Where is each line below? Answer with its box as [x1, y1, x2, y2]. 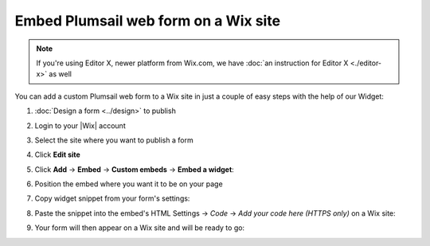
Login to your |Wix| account [34, 120, 127, 131]
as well [49, 69, 72, 79]
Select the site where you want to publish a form [34, 135, 194, 145]
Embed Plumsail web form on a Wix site [14, 12, 281, 29]
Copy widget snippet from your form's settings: [34, 193, 190, 203]
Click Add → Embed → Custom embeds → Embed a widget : [34, 164, 234, 174]
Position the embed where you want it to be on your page [34, 179, 223, 189]
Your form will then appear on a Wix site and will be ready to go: [34, 223, 245, 232]
